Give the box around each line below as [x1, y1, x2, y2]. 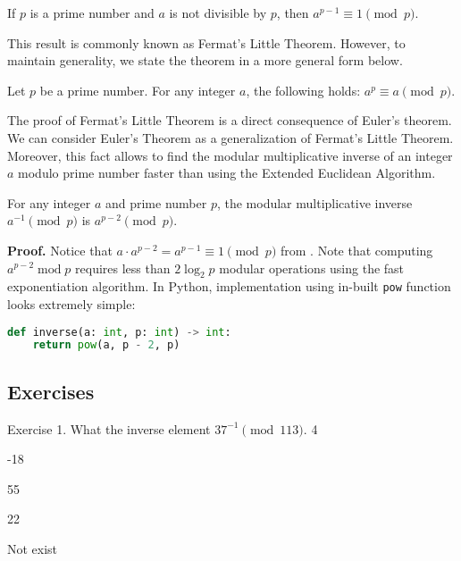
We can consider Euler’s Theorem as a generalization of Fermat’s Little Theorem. [7, 128, 454, 147]
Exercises [7, 377, 95, 405]
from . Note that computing [280, 240, 433, 259]
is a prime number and [29, 4, 155, 21]
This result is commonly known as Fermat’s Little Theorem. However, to [7, 33, 406, 52]
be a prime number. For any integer [39, 80, 236, 99]
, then [276, 4, 309, 21]
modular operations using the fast [219, 258, 405, 277]
